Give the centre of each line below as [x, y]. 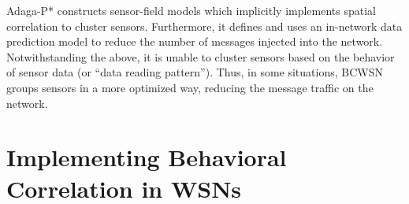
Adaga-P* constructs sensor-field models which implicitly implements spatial [191, 10]
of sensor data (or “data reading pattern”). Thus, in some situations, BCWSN [195, 72]
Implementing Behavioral [147, 157]
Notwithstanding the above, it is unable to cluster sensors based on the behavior [201, 56]
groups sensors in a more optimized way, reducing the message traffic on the [190, 87]
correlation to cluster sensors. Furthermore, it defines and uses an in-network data [204, 26]
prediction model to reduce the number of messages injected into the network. [195, 41]
